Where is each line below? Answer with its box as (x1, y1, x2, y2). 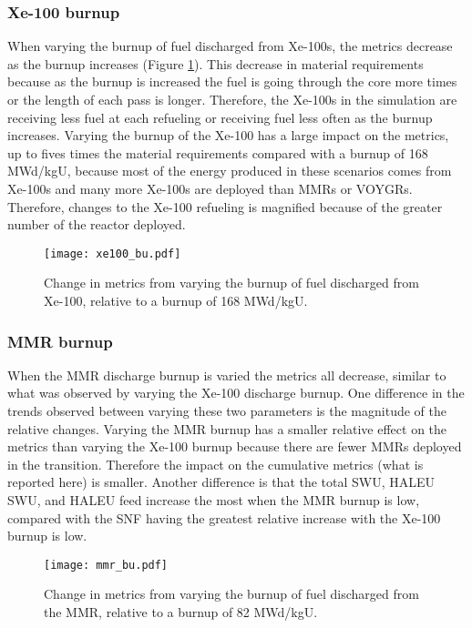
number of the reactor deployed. (7, 215, 186, 234)
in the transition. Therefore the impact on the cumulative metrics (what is (7, 454, 424, 473)
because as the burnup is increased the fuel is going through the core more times (7, 72, 457, 91)
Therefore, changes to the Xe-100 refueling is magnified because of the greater (7, 197, 443, 216)
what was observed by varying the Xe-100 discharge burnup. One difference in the (7, 383, 465, 402)
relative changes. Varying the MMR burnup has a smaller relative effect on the (7, 419, 447, 438)
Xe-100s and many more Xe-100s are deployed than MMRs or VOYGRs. (7, 178, 413, 198)
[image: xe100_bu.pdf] (44, 247, 181, 260)
